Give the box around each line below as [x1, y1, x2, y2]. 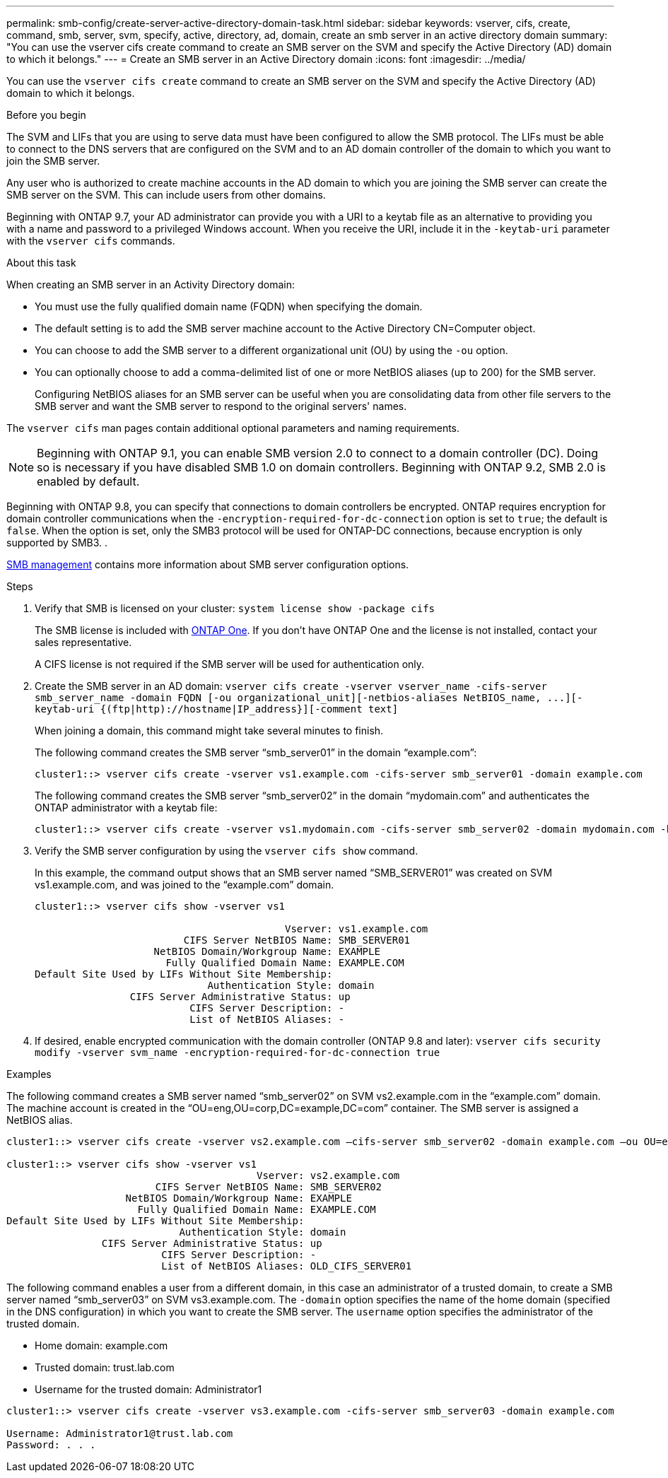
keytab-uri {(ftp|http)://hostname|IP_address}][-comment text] [35, 703, 399, 715]
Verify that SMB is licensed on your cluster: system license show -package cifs [35, 602, 435, 614]
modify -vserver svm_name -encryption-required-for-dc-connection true [35, 1047, 440, 1058]
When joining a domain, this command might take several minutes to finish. [35, 725, 384, 737]
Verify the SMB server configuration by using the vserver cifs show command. [35, 845, 418, 857]
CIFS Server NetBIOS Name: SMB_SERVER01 [183, 934, 411, 946]
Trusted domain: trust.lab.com [35, 1361, 175, 1373]
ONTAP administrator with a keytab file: [35, 802, 218, 814]
